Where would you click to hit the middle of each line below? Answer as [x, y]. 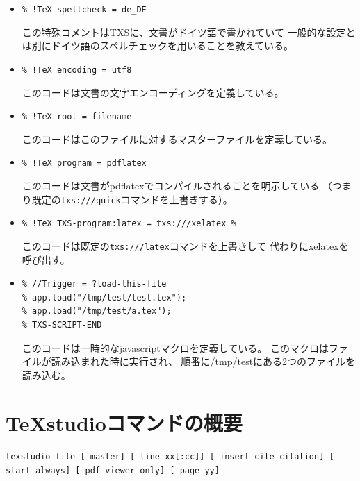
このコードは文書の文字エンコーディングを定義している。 [153, 92]
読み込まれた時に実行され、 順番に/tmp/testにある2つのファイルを [203, 361]
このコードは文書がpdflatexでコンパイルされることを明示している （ [177, 185]
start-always [35, 471]
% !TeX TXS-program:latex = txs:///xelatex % [129, 224]
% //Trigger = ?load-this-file [94, 284]
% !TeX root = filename [77, 117]
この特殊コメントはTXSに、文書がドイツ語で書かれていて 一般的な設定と [189, 32]
